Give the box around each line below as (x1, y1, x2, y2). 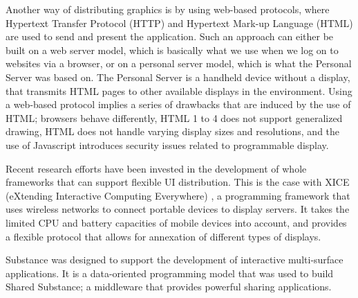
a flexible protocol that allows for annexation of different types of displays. (6, 229, 321, 243)
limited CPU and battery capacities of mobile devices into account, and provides (6, 215, 347, 229)
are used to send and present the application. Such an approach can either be (6, 29, 334, 44)
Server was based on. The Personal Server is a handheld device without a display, (6, 69, 350, 84)
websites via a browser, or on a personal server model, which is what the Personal (6, 56, 352, 71)
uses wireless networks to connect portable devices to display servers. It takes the (6, 202, 350, 216)
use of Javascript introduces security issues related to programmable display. (6, 137, 329, 152)
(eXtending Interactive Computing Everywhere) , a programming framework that (6, 188, 350, 202)
